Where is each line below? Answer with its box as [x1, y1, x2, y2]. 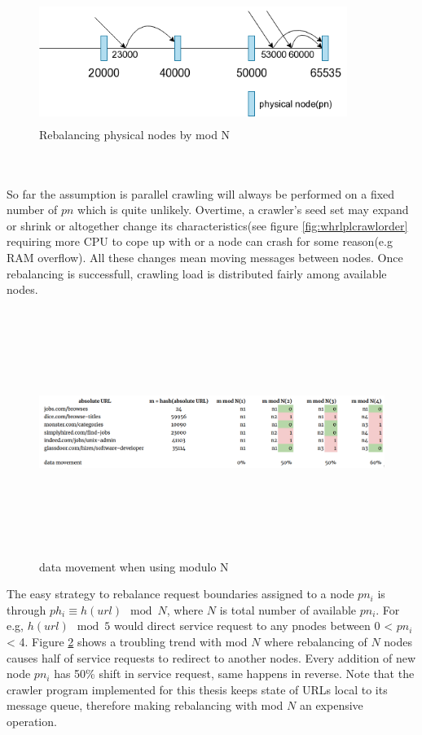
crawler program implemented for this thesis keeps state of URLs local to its [7, 680, 388, 698]
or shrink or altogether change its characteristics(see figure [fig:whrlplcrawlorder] [7, 217, 408, 234]
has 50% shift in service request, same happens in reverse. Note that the [54, 665, 415, 682]
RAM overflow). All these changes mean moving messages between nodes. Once [7, 248, 403, 265]
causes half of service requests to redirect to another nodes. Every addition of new [7, 649, 416, 666]
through [7, 601, 46, 618]
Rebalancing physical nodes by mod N [39, 125, 231, 142]
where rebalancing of [264, 633, 367, 650]
